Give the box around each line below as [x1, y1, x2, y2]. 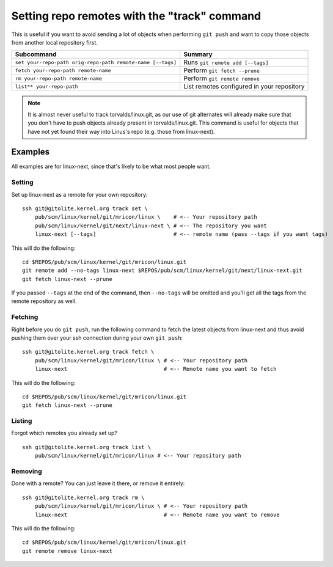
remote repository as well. [11, 298, 77, 305]
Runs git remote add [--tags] [183, 58, 269, 67]
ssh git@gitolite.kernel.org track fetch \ [22, 348, 155, 356]
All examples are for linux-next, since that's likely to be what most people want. [11, 163, 211, 170]
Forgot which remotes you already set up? [11, 430, 117, 437]
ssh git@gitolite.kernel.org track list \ [22, 444, 152, 450]
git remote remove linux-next [22, 547, 113, 554]
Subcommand [15, 50, 57, 59]
